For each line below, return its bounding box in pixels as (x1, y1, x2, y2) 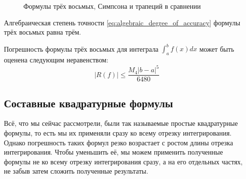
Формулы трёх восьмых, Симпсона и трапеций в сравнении (23, 1, 201, 11)
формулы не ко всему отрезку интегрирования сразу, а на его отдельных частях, (4, 156, 243, 166)
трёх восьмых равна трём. (4, 27, 82, 37)
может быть (199, 43, 234, 54)
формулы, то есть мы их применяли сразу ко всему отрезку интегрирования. (4, 128, 232, 138)
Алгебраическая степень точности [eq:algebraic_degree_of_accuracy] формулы (4, 17, 241, 27)
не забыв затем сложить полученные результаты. (4, 166, 148, 176)
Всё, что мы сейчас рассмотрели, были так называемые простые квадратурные (4, 118, 238, 128)
